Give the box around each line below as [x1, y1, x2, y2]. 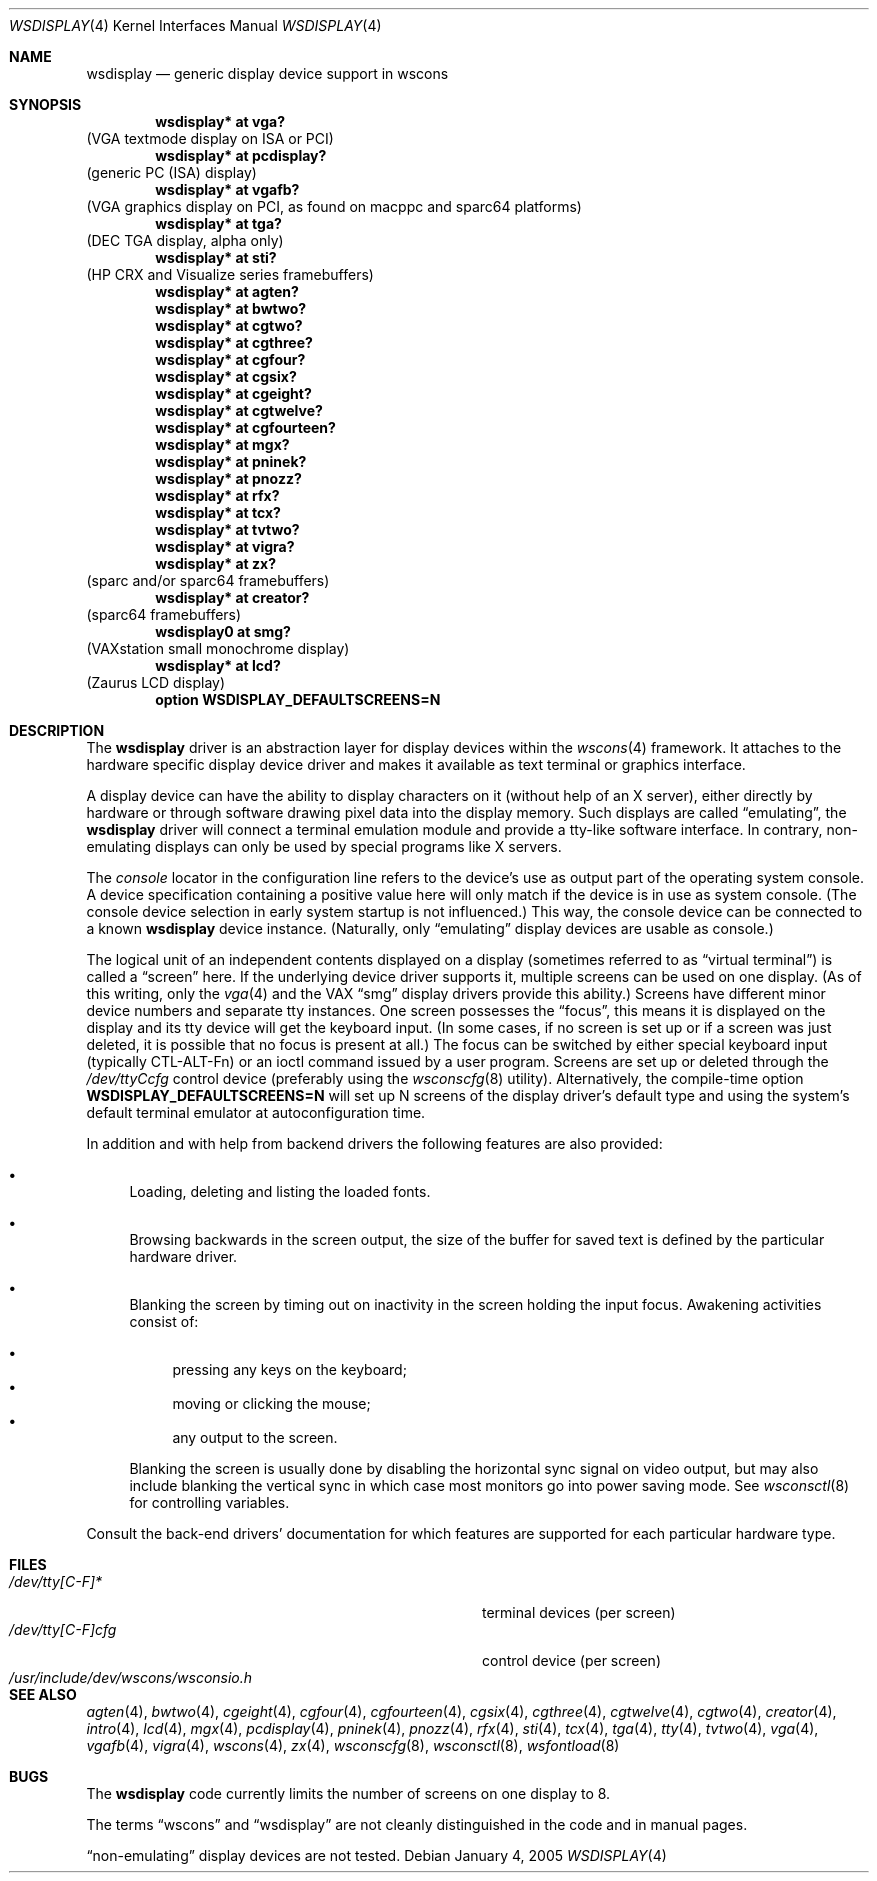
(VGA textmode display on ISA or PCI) [86, 130, 334, 147]
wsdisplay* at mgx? [155, 436, 290, 453]
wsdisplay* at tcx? [155, 504, 281, 521]
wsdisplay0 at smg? [155, 623, 291, 640]
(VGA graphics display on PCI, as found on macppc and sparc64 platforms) [86, 198, 582, 215]
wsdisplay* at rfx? [155, 487, 280, 504]
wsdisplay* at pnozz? [155, 470, 302, 487]
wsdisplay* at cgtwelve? [155, 402, 323, 419]
